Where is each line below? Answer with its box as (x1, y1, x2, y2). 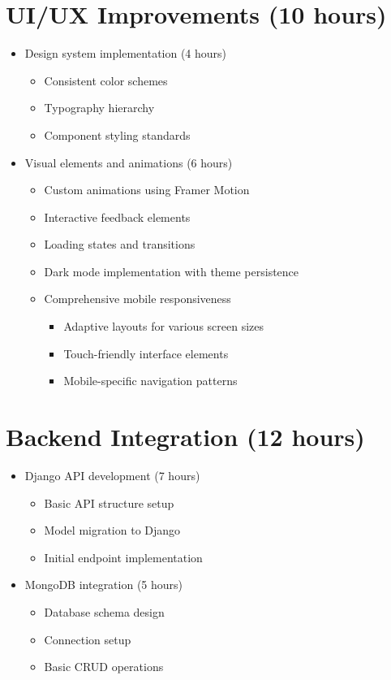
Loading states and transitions (44, 236, 195, 253)
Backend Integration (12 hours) (6, 420, 365, 453)
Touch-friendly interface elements (63, 344, 229, 362)
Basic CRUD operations (44, 658, 164, 675)
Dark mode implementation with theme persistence (44, 262, 299, 279)
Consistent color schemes (44, 71, 168, 89)
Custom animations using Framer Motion (44, 181, 250, 198)
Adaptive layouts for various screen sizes (63, 318, 264, 335)
